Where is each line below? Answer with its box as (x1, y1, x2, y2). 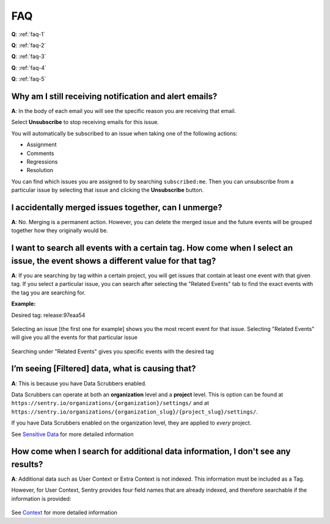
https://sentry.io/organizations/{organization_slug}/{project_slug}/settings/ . (11, 408, 258, 415)
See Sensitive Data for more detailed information (11, 431, 134, 438)
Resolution (26, 167, 54, 174)
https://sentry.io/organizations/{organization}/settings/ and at (11, 399, 210, 407)
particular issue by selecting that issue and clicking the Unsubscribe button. (11, 186, 204, 194)
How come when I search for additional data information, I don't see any (11, 446, 291, 457)
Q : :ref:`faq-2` (11, 42, 46, 49)
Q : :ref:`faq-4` (11, 64, 47, 71)
